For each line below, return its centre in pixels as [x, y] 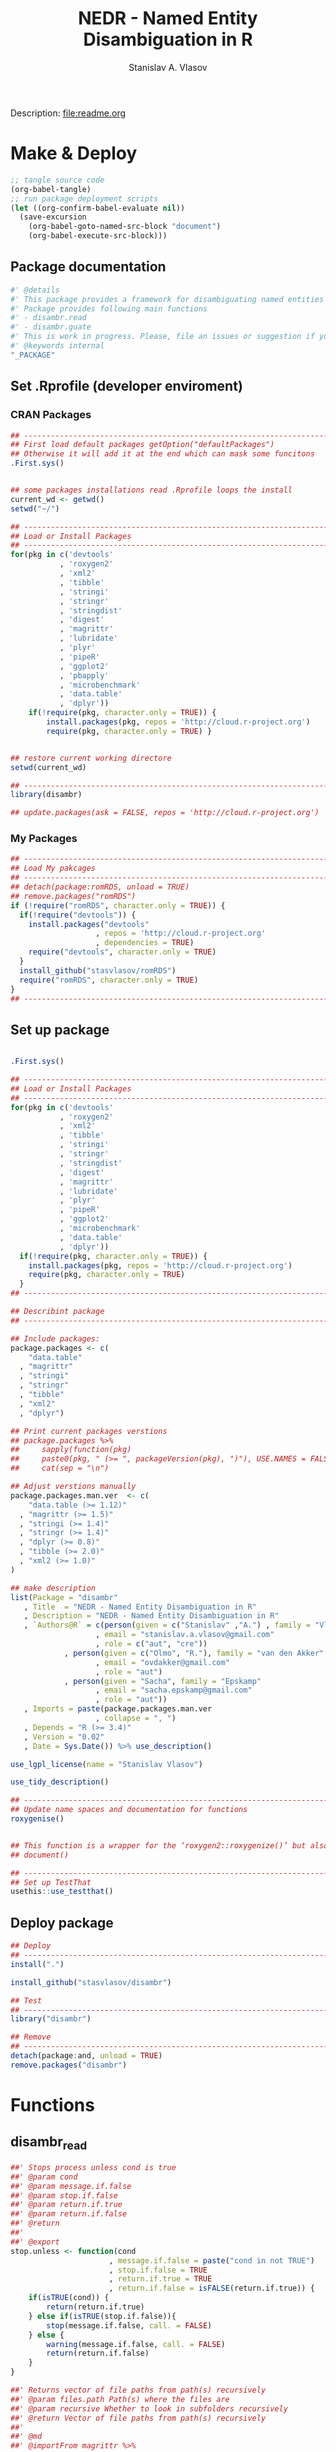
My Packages [44, 839]
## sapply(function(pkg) [71, 1450]
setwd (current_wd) [48, 767]
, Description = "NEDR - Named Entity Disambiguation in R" [151, 1616]
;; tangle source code [57, 180]
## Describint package [57, 1312]
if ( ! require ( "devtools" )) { [78, 915]
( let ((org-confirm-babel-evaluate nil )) [98, 208]
